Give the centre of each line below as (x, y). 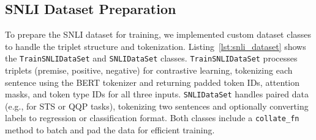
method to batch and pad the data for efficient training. (110, 130)
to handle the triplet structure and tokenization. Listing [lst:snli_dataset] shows (156, 46)
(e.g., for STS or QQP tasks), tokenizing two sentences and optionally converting (157, 106)
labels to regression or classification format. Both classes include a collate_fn (152, 118)
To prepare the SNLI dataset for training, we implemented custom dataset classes (158, 34)
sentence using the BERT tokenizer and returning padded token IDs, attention (152, 82)
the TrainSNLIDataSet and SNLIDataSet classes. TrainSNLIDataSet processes (151, 58)
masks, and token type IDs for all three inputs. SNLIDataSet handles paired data (157, 94)
